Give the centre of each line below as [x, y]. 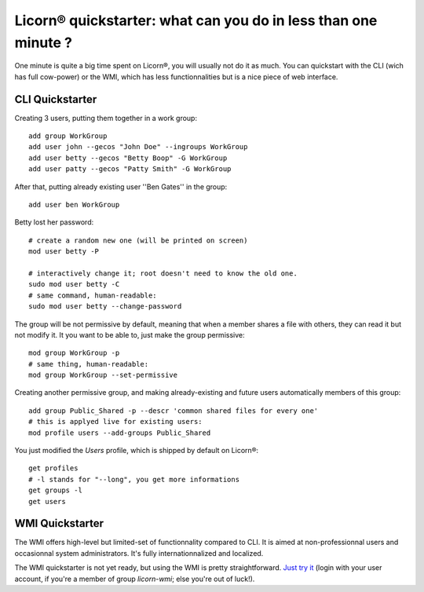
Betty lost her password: [54, 222]
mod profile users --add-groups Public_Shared [120, 433]
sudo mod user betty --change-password [105, 307]
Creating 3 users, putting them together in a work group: [106, 118]
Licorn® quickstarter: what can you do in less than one [196, 20]
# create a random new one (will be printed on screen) [138, 240]
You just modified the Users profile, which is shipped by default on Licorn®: [137, 451]
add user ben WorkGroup [74, 205]
